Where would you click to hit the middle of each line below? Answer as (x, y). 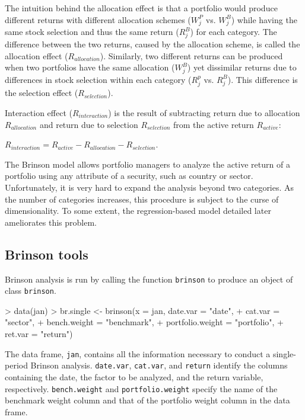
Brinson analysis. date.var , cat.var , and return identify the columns (159, 365)
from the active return (214, 124)
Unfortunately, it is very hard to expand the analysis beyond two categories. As (150, 187)
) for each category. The (233, 32)
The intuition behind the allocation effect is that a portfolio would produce (141, 8)
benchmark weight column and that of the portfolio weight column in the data (147, 400)
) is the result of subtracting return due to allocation (204, 113)
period (16, 365)
